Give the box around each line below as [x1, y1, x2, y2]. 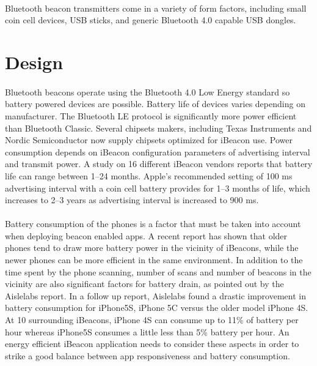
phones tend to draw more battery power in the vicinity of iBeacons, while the [5, 241, 299, 254]
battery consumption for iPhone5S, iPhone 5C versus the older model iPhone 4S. [5, 301, 308, 314]
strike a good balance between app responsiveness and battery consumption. [5, 349, 290, 362]
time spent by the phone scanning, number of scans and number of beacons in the [5, 265, 312, 278]
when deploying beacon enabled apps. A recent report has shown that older [5, 229, 288, 242]
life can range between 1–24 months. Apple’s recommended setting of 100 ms [5, 169, 293, 182]
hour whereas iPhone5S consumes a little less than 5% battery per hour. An [5, 325, 290, 338]
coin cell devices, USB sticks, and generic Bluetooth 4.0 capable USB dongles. [5, 13, 296, 26]
